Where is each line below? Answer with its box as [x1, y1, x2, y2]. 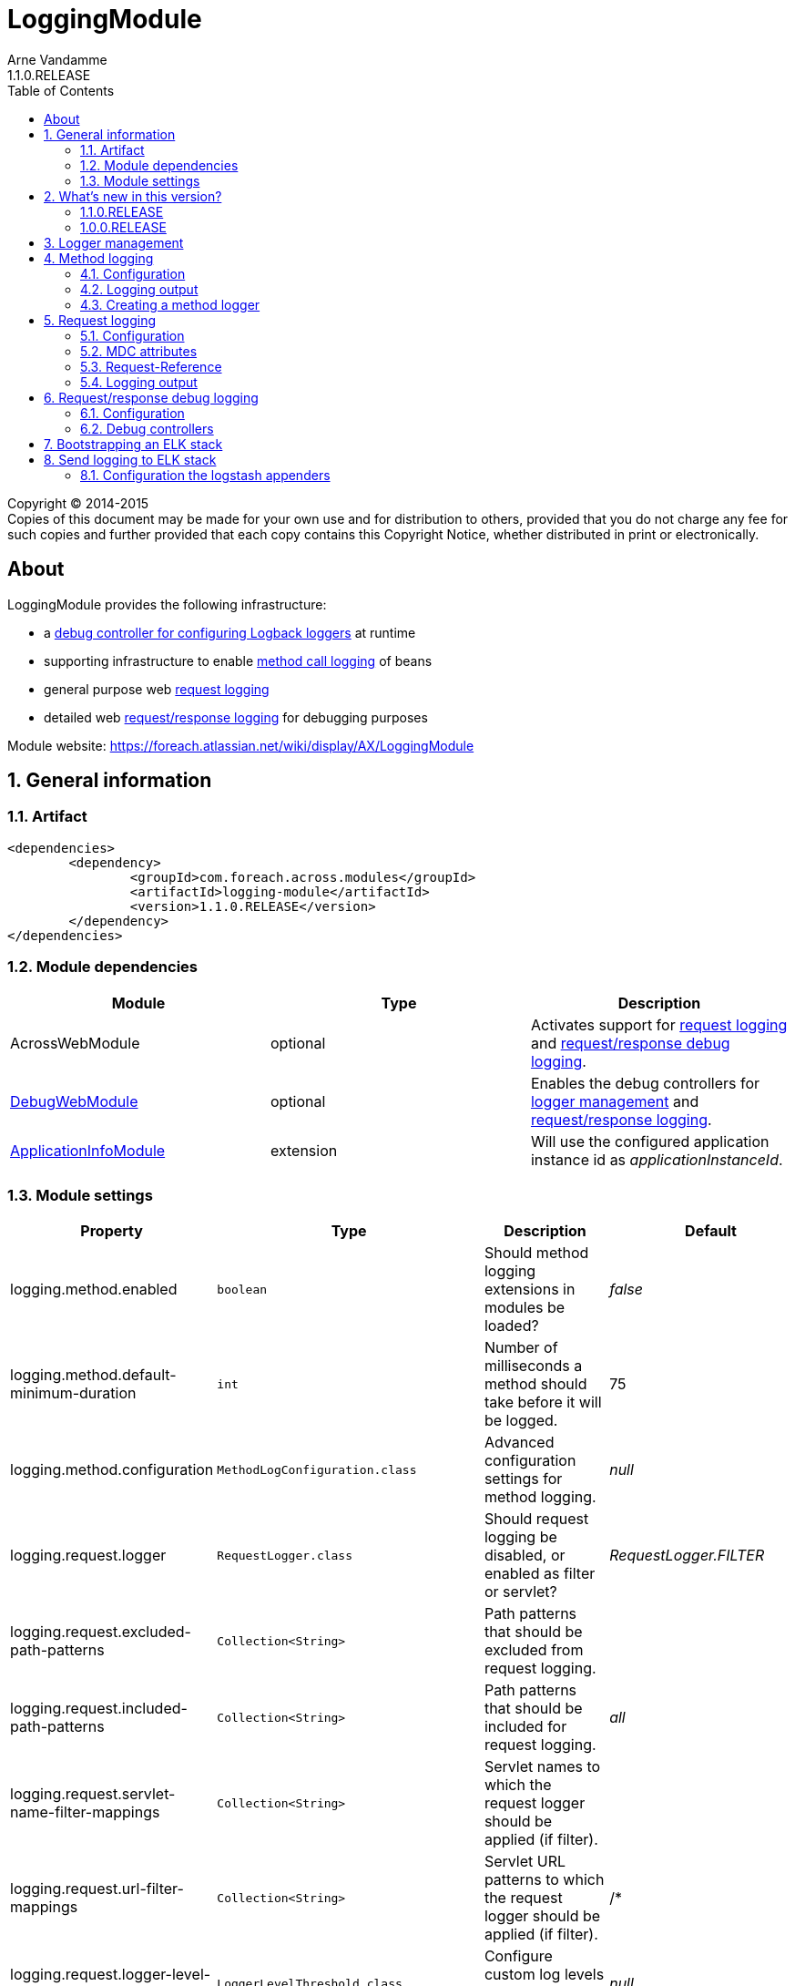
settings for [484, 1469, 563, 1489]
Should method [484, 1244, 589, 1263]
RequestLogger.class [217, 1548, 353, 1562]
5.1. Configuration [80, 327, 185, 343]
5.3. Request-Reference [80, 358, 222, 374]
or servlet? [484, 1582, 557, 1602]
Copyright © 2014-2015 [7, 495, 149, 511]
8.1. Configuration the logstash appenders [80, 466, 331, 483]
